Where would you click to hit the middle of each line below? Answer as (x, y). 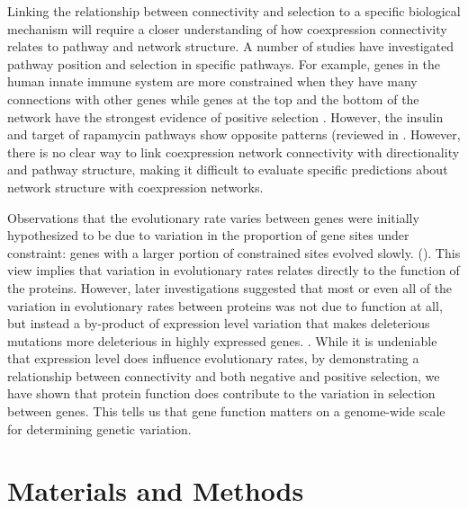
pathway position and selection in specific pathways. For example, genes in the (224, 63)
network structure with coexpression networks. (135, 187)
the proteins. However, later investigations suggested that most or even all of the (230, 287)
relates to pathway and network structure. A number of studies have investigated (231, 46)
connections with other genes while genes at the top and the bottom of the (213, 98)
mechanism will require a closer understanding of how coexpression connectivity (227, 28)
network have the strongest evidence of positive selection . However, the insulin (225, 116)
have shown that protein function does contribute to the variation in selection (221, 393)
